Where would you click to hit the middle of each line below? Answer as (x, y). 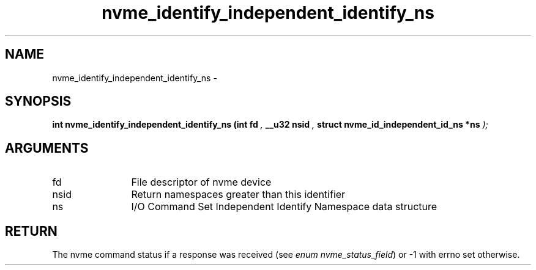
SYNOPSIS (38, 101)
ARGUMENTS (47, 148)
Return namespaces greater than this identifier (238, 195)
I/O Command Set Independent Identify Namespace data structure (284, 207)
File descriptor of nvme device (201, 182)
